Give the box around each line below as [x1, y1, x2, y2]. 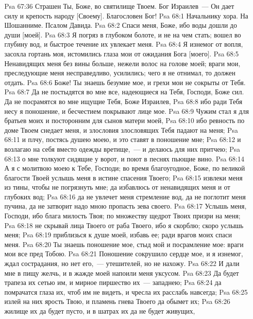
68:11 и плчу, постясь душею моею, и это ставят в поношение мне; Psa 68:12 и [4, 134, 241, 144]
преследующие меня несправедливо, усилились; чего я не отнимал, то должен [4, 68, 236, 78]
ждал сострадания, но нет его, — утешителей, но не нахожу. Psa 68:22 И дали [4, 258, 239, 268]
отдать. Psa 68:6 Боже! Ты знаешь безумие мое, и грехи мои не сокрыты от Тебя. [4, 77, 246, 87]
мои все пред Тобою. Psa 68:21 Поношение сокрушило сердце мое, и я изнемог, [4, 248, 243, 259]
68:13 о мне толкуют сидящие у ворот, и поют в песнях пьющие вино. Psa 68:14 [4, 153, 244, 163]
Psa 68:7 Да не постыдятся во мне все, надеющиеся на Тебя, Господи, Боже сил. [4, 87, 244, 97]
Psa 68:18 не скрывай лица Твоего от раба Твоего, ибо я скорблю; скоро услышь [4, 220, 244, 230]
